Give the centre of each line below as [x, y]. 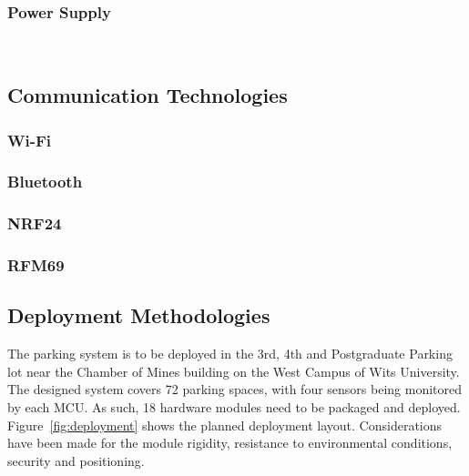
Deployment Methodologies [139, 315]
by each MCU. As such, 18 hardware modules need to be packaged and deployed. [234, 406]
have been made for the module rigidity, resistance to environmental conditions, [230, 443]
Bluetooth [45, 182]
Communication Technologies [148, 95]
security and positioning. [76, 460]
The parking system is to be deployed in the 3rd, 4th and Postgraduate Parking [230, 354]
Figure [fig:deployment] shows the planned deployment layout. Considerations [225, 425]
